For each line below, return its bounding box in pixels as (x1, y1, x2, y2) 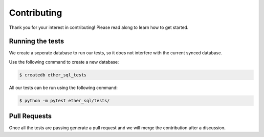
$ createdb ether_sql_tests (19, 72, 87, 78)
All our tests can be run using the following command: (9, 85, 118, 91)
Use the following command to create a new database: (9, 59, 119, 65)
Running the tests (9, 37, 65, 46)
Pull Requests (9, 112, 52, 120)
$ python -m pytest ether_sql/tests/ (19, 98, 110, 103)
